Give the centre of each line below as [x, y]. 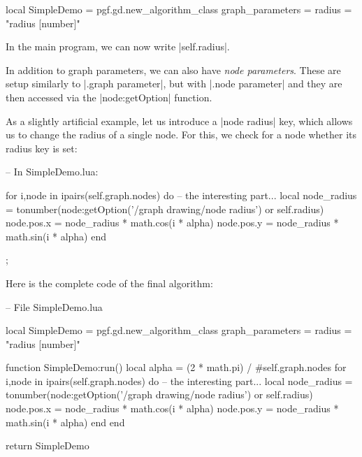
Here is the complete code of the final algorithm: [109, 283]
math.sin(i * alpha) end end [65, 422]
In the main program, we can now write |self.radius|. [118, 46]
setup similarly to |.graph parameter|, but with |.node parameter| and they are [174, 84]
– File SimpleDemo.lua [54, 306]
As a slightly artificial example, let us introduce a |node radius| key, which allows [179, 121]
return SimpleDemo [48, 445]
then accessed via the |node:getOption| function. [109, 97]
